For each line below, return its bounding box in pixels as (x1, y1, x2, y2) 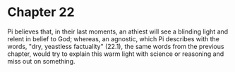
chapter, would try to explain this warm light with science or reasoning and (7, 50, 224, 58)
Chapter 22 (7, 4, 76, 20)
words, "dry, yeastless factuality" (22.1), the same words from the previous (7, 42, 224, 50)
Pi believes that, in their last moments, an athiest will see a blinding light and (7, 27, 229, 36)
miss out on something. (7, 57, 76, 65)
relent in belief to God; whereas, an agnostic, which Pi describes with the (7, 34, 220, 43)
